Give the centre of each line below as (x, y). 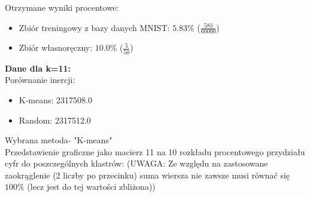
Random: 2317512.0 (55, 120)
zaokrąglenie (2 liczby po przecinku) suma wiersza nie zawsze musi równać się (148, 175)
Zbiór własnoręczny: (56, 47)
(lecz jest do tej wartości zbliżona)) (91, 187)
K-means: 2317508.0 (55, 99)
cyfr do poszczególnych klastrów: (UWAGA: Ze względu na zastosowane (136, 163)
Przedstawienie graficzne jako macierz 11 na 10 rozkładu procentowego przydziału (155, 151)
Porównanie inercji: (40, 80)
